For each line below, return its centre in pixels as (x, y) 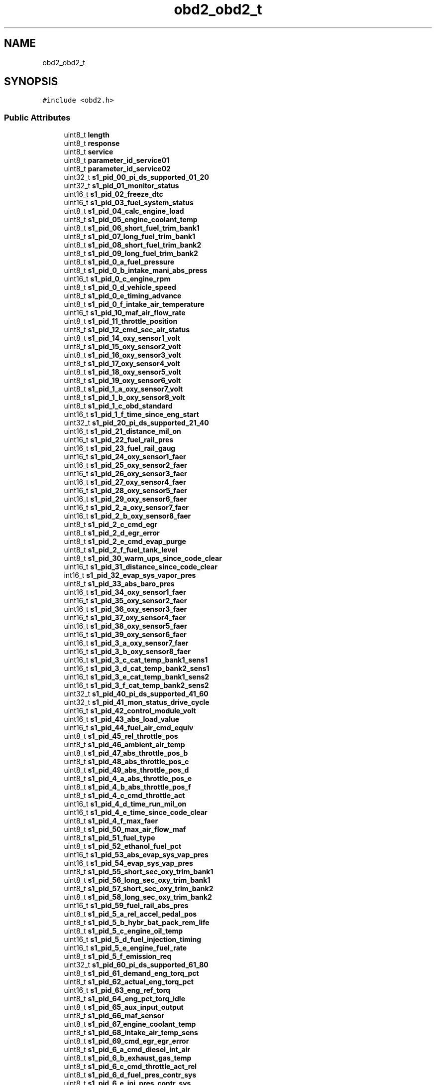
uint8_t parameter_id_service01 (117, 160)
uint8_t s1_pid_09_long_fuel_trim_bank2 (131, 254)
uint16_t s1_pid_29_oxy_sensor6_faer (125, 499)
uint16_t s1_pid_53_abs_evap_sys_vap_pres (136, 855)
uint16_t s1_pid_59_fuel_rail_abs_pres (126, 906)
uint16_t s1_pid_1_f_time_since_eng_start (131, 414)
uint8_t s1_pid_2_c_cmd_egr (111, 525)
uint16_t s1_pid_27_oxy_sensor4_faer (125, 482)
